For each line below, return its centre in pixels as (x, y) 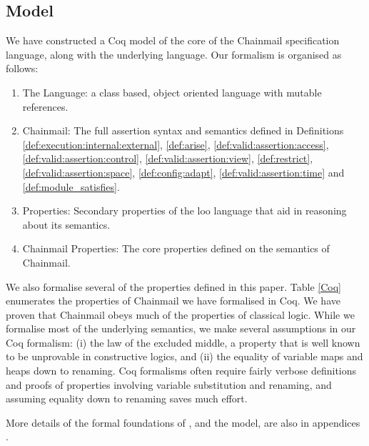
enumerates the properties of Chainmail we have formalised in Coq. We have (173, 301)
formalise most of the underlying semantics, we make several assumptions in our (181, 328)
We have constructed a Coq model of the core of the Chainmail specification (173, 40)
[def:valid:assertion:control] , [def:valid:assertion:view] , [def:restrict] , (168, 158)
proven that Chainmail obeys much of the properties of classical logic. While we (180, 314)
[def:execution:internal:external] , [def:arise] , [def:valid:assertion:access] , (176, 144)
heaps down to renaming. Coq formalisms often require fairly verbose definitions (181, 371)
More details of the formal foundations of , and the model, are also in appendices (183, 422)
